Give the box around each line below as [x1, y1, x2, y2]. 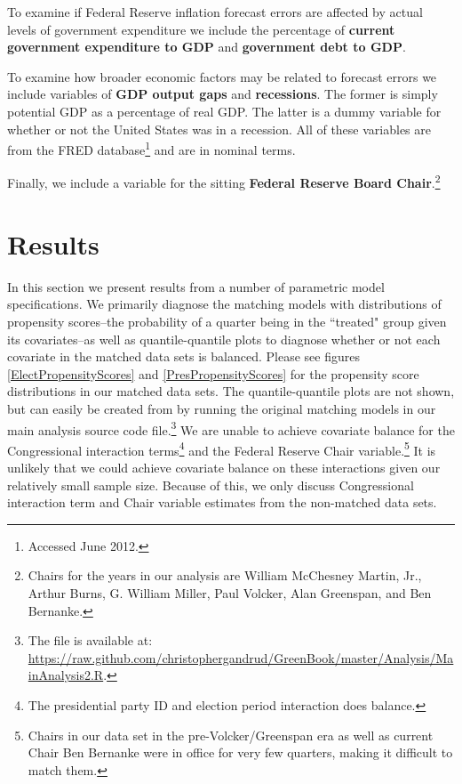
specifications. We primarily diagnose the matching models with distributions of [7, 295, 442, 313]
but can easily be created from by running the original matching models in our [7, 399, 436, 417]
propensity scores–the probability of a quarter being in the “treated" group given [7, 311, 447, 330]
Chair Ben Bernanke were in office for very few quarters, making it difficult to [28, 743, 453, 762]
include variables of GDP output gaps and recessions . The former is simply [7, 85, 438, 103]
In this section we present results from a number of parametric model [7, 277, 385, 295]
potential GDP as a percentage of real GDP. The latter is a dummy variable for [7, 101, 442, 120]
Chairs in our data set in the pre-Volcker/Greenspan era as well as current [28, 725, 434, 744]
